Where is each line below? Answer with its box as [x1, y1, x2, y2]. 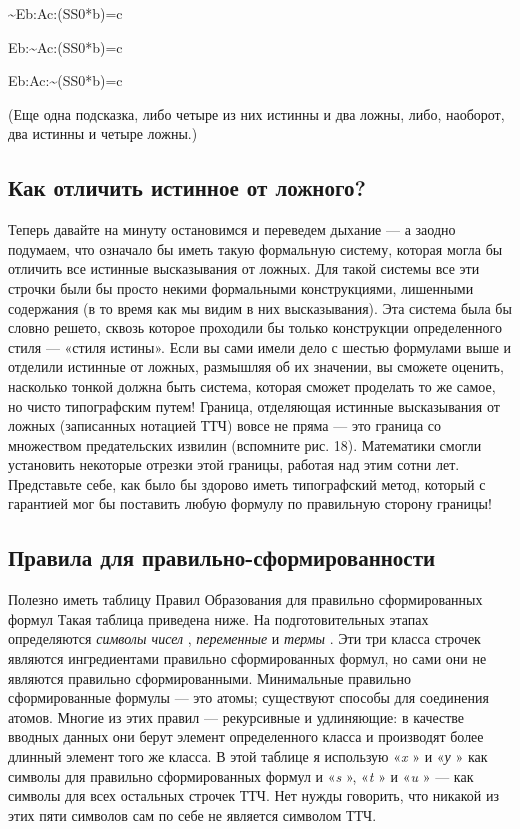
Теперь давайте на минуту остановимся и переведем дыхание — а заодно [8, 219, 456, 240]
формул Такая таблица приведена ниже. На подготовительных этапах [8, 608, 429, 629]
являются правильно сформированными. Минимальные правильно [8, 667, 411, 688]
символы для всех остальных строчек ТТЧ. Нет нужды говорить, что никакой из [8, 785, 499, 806]
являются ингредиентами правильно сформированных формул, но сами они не [8, 648, 487, 669]
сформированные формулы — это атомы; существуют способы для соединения [8, 687, 489, 708]
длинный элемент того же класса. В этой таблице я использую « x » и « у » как [8, 746, 488, 767]
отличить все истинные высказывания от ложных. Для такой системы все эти [8, 258, 480, 279]
